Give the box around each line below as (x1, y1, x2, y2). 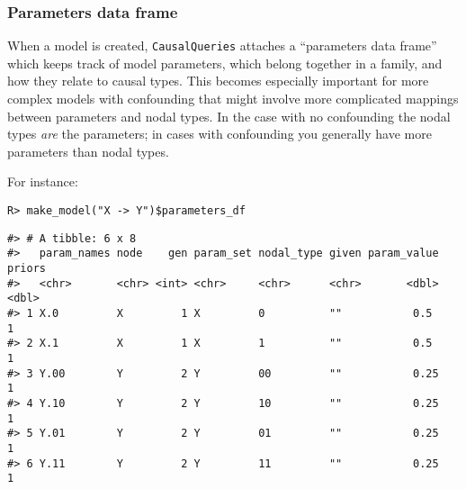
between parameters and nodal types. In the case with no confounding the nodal (7, 106, 451, 125)
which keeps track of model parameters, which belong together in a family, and (7, 53, 443, 72)
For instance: (7, 172, 78, 191)
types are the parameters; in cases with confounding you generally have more (7, 124, 432, 143)
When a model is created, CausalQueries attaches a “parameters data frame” (7, 36, 437, 55)
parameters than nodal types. (7, 141, 169, 160)
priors (7, 262, 46, 275)
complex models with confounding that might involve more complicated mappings (7, 89, 459, 108)
